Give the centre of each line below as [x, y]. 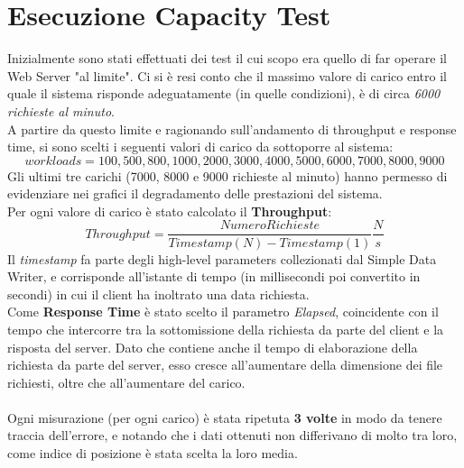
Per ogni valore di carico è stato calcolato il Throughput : [170, 211]
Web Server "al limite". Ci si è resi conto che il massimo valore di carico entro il [227, 75]
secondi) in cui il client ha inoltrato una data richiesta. [158, 294]
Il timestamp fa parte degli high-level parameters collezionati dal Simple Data [222, 258]
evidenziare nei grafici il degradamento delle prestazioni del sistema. [195, 193]
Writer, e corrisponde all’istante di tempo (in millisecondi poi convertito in [214, 276]
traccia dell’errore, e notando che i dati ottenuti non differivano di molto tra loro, [232, 435]
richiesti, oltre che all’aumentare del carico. [126, 382]
